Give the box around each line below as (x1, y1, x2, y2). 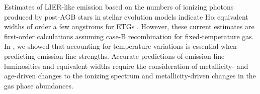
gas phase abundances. (4, 80, 73, 90)
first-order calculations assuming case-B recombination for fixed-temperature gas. (4, 31, 254, 41)
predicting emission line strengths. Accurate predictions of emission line (4, 50, 225, 61)
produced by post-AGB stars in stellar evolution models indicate (4, 11, 203, 22)
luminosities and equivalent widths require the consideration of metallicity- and (4, 60, 248, 71)
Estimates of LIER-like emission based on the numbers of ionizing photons (4, 2, 234, 12)
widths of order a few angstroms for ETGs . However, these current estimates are (4, 21, 254, 32)
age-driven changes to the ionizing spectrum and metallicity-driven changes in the (4, 70, 256, 81)
